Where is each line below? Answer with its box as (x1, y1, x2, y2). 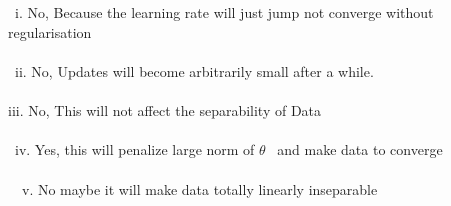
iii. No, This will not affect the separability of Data (8, 100, 322, 121)
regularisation (8, 21, 92, 42)
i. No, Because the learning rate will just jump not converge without (14, 2, 434, 23)
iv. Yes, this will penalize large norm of (14, 139, 255, 160)
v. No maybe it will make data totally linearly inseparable (21, 178, 378, 199)
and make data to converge (277, 139, 443, 160)
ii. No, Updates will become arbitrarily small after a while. (14, 60, 374, 81)
